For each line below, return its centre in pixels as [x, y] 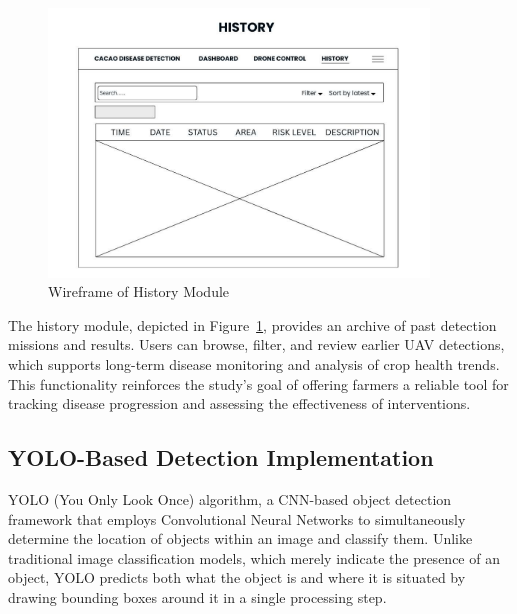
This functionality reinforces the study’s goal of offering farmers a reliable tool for [258, 383]
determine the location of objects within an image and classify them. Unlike [240, 538]
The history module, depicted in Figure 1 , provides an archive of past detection [252, 324]
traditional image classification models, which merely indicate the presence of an [254, 557]
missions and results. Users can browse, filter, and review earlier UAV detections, [256, 344]
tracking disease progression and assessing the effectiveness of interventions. [239, 403]
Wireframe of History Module [139, 291]
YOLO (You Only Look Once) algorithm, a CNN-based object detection [230, 499]
